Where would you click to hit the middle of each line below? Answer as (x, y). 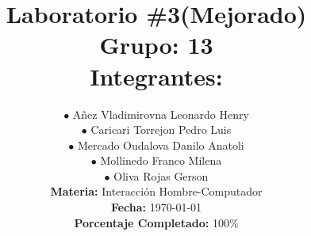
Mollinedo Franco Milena (161, 160)
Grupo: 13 (156, 45)
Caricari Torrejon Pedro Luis (161, 129)
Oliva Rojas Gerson (161, 175)
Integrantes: (156, 76)
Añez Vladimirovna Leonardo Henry (161, 114)
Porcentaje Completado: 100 (152, 222)
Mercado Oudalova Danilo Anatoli (161, 145)
